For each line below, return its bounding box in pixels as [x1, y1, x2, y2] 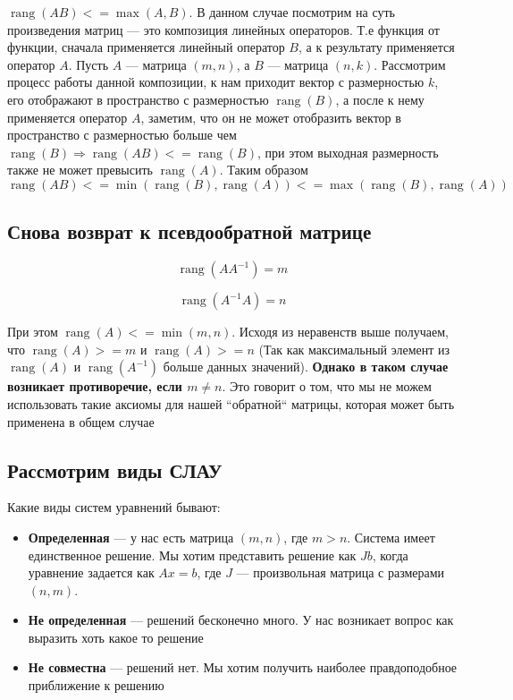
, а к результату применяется [298, 38, 455, 56]
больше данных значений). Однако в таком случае [163, 357, 449, 376]
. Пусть [68, 55, 109, 73]
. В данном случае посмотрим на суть [189, 3, 396, 21]
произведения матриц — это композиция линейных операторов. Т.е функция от [7, 20, 440, 38]
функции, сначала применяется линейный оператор [7, 38, 285, 56]
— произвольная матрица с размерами [236, 563, 445, 582]
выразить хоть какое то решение [28, 627, 204, 646]
